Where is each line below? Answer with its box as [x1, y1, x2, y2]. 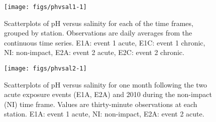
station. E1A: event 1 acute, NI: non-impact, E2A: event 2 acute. [4, 108, 204, 119]
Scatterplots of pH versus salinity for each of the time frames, [4, 17, 193, 28]
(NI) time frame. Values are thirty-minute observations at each [4, 98, 197, 109]
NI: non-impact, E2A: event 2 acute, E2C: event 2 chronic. [4, 47, 184, 57]
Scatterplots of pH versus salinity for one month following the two [4, 79, 207, 89]
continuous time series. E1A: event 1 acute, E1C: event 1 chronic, [4, 37, 205, 47]
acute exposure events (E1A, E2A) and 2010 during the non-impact [4, 89, 212, 99]
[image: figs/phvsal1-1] [4, 3, 87, 10]
